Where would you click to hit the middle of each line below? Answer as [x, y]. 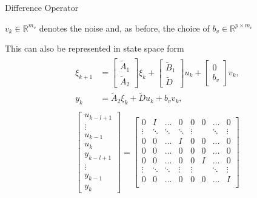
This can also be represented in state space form [95, 48]
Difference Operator [42, 7]
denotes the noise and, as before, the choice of [124, 28]
